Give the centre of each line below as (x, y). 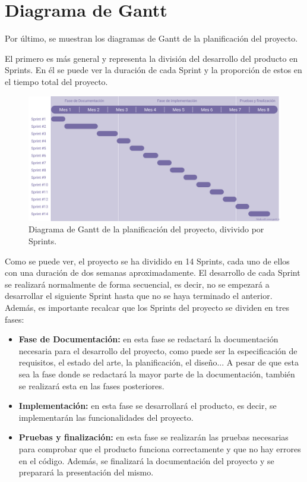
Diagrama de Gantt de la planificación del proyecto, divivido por (146, 229)
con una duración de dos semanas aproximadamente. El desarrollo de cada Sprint (153, 272)
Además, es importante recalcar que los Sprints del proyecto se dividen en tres (147, 307)
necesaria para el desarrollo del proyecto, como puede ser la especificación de (158, 350)
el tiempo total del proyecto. (56, 81)
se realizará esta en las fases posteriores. (91, 385)
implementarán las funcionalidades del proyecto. (106, 417)
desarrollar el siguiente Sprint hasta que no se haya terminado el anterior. (139, 296)
